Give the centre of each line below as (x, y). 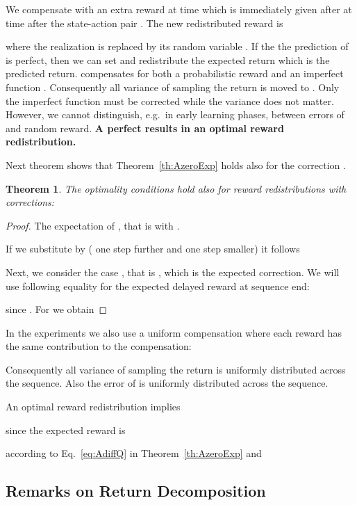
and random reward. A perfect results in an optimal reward (145, 128)
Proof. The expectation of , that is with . (93, 225)
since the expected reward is (66, 430)
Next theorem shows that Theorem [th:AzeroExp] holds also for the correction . (176, 165)
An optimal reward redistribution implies (93, 407)
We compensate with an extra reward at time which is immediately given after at (179, 9)
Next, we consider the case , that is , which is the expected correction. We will (173, 272)
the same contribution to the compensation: (99, 346)
